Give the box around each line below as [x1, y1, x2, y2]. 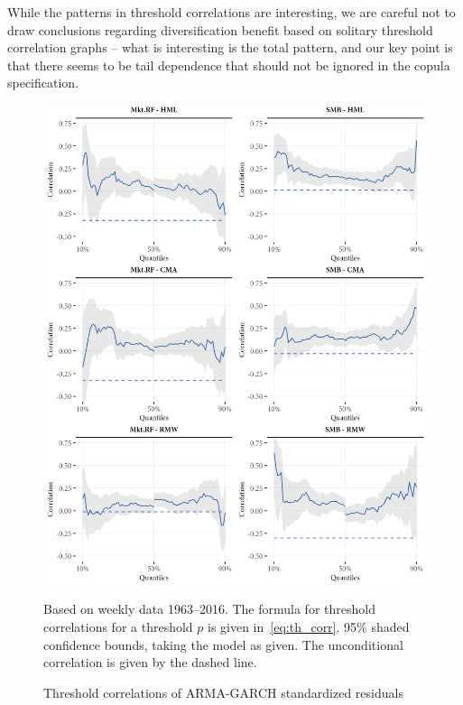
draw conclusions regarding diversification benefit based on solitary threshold [7, 20, 433, 39]
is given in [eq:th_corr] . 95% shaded [207, 617, 410, 635]
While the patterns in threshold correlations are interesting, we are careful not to [7, 3, 456, 21]
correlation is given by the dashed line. [43, 653, 257, 672]
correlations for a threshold [43, 617, 193, 635]
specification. [7, 73, 79, 92]
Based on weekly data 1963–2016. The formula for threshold [43, 599, 375, 618]
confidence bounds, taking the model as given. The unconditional [43, 635, 403, 654]
